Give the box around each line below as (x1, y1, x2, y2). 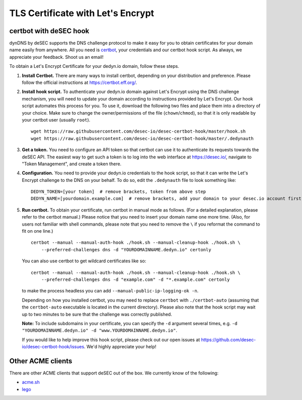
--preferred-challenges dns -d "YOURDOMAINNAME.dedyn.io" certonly (41, 247, 211, 252)
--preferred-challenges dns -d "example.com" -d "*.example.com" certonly (41, 277, 230, 282)
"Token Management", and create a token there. (22, 161, 122, 167)
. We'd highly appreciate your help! (84, 344, 157, 350)
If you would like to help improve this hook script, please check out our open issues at (22, 337, 200, 343)
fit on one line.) (22, 228, 53, 234)
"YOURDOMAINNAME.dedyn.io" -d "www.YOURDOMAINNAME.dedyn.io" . (22, 327, 177, 334)
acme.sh (22, 379, 40, 385)
